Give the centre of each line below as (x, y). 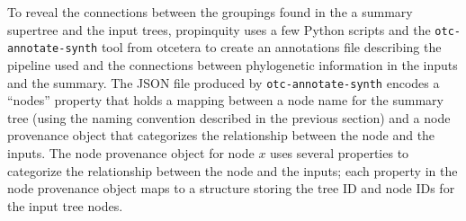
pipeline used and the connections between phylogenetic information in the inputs (233, 64)
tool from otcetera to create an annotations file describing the (271, 47)
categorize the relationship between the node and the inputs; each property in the (233, 170)
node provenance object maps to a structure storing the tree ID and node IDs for (231, 188)
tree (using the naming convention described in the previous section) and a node (229, 117)
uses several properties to (340, 152)
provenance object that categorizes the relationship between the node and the (221, 135)
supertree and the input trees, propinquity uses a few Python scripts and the (219, 29)
